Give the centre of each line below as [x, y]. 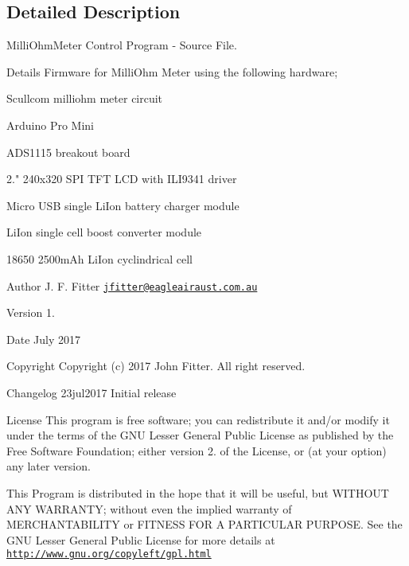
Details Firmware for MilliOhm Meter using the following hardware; [172, 71]
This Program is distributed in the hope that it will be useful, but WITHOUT [198, 492]
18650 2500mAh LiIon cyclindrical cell [99, 258]
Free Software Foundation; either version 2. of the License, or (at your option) [197, 450]
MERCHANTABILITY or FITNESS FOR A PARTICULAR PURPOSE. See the [204, 524]
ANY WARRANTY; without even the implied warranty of [149, 508]
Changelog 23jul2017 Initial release [92, 392]
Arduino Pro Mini [50, 125]
